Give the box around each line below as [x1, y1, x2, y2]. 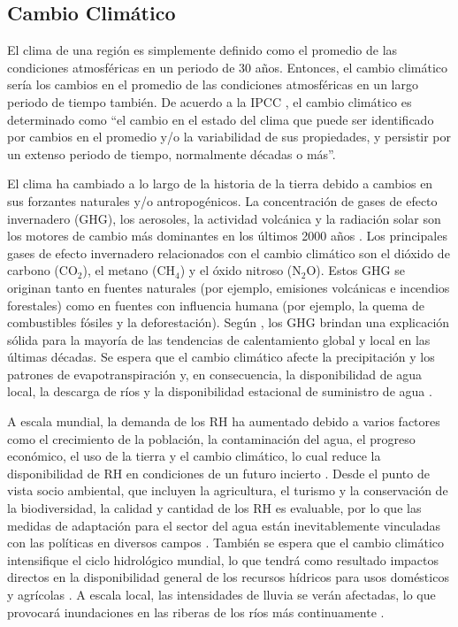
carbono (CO [7, 261, 78, 279]
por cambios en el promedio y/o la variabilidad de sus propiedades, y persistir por [7, 127, 452, 146]
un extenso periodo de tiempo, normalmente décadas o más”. [7, 144, 336, 163]
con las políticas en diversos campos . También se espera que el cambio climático [7, 533, 445, 552]
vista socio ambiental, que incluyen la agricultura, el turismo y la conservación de [7, 481, 448, 500]
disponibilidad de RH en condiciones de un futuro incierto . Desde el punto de [7, 463, 430, 482]
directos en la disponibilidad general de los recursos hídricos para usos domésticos [7, 568, 449, 586]
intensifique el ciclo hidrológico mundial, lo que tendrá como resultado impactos [7, 550, 439, 569]
